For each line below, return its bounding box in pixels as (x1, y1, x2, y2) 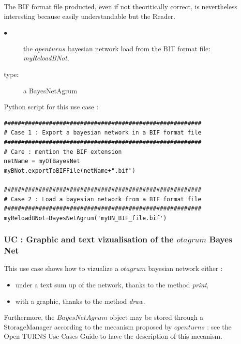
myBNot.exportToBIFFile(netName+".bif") (4, 167, 136, 174)
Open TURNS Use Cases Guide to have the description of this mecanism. (4, 331, 223, 341)
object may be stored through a (109, 312, 204, 322)
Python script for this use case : (4, 102, 99, 112)
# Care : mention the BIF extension (4, 148, 122, 155)
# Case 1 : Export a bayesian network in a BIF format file (4, 129, 202, 136)
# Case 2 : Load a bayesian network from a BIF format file (4, 195, 202, 203)
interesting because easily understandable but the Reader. (4, 11, 176, 21)
